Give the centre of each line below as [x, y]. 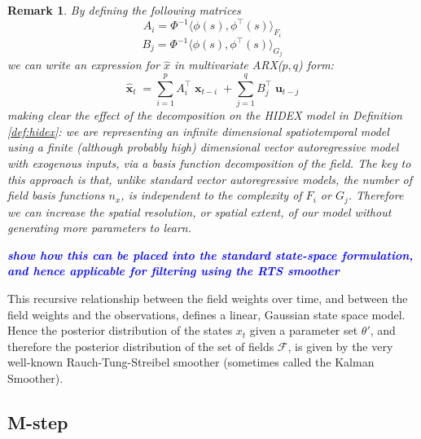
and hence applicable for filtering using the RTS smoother [173, 271]
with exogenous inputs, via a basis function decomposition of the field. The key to [209, 162]
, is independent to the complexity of [211, 195]
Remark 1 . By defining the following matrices [124, 10]
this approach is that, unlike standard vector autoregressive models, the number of [210, 179]
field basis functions [56, 195]
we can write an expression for [84, 65]
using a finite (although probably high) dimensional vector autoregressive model [203, 147]
